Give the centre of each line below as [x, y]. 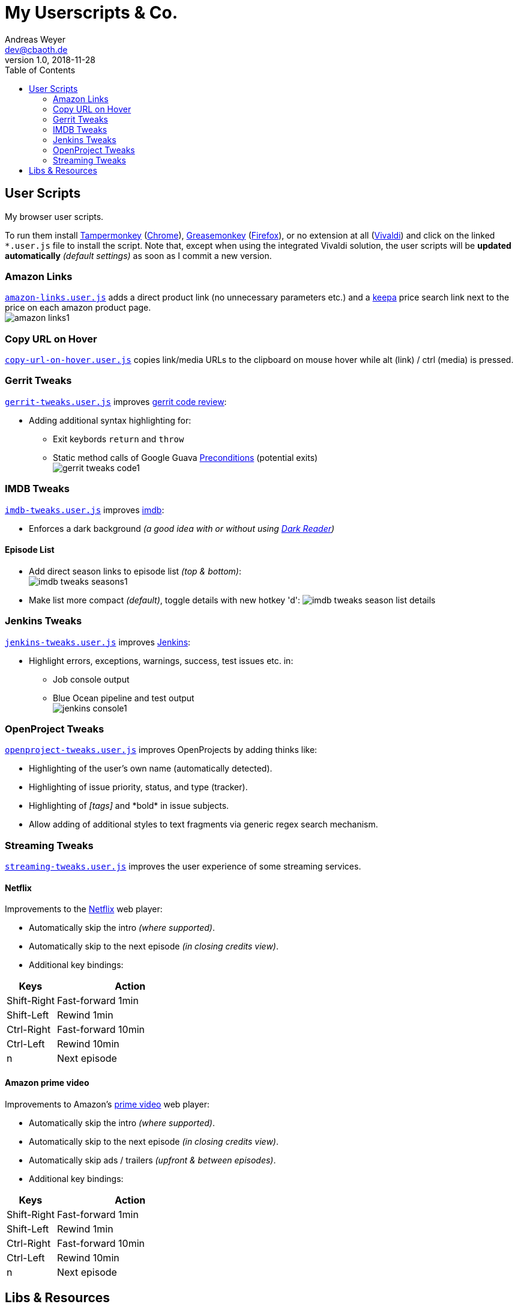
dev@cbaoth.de [36, 49]
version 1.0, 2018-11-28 [50, 59]
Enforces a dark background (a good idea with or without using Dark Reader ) [182, 528]
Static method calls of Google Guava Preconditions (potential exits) [185, 457]
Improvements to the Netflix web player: [84, 909]
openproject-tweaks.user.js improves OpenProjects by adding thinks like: [161, 750]
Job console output [91, 679]
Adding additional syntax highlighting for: [110, 420]
